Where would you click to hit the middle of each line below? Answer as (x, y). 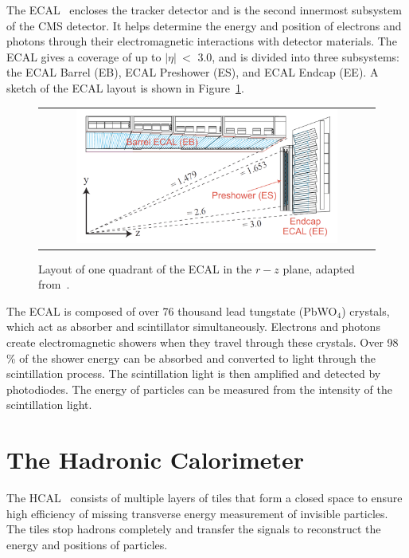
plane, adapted (319, 268)
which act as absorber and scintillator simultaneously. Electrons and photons (193, 326)
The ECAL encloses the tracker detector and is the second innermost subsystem (204, 10)
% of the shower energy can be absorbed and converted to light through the (191, 358)
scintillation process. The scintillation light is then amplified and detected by (194, 373)
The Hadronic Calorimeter (156, 460)
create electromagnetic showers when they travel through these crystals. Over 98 (203, 342)
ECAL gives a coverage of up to (84, 56)
